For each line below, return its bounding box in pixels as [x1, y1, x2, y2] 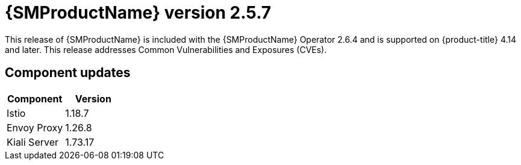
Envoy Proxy [7, 121, 63, 134]
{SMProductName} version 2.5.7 [5, 2, 272, 23]
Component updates [5, 65, 131, 81]
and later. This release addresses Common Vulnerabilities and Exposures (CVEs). [5, 44, 327, 55]
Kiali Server [7, 135, 59, 148]
